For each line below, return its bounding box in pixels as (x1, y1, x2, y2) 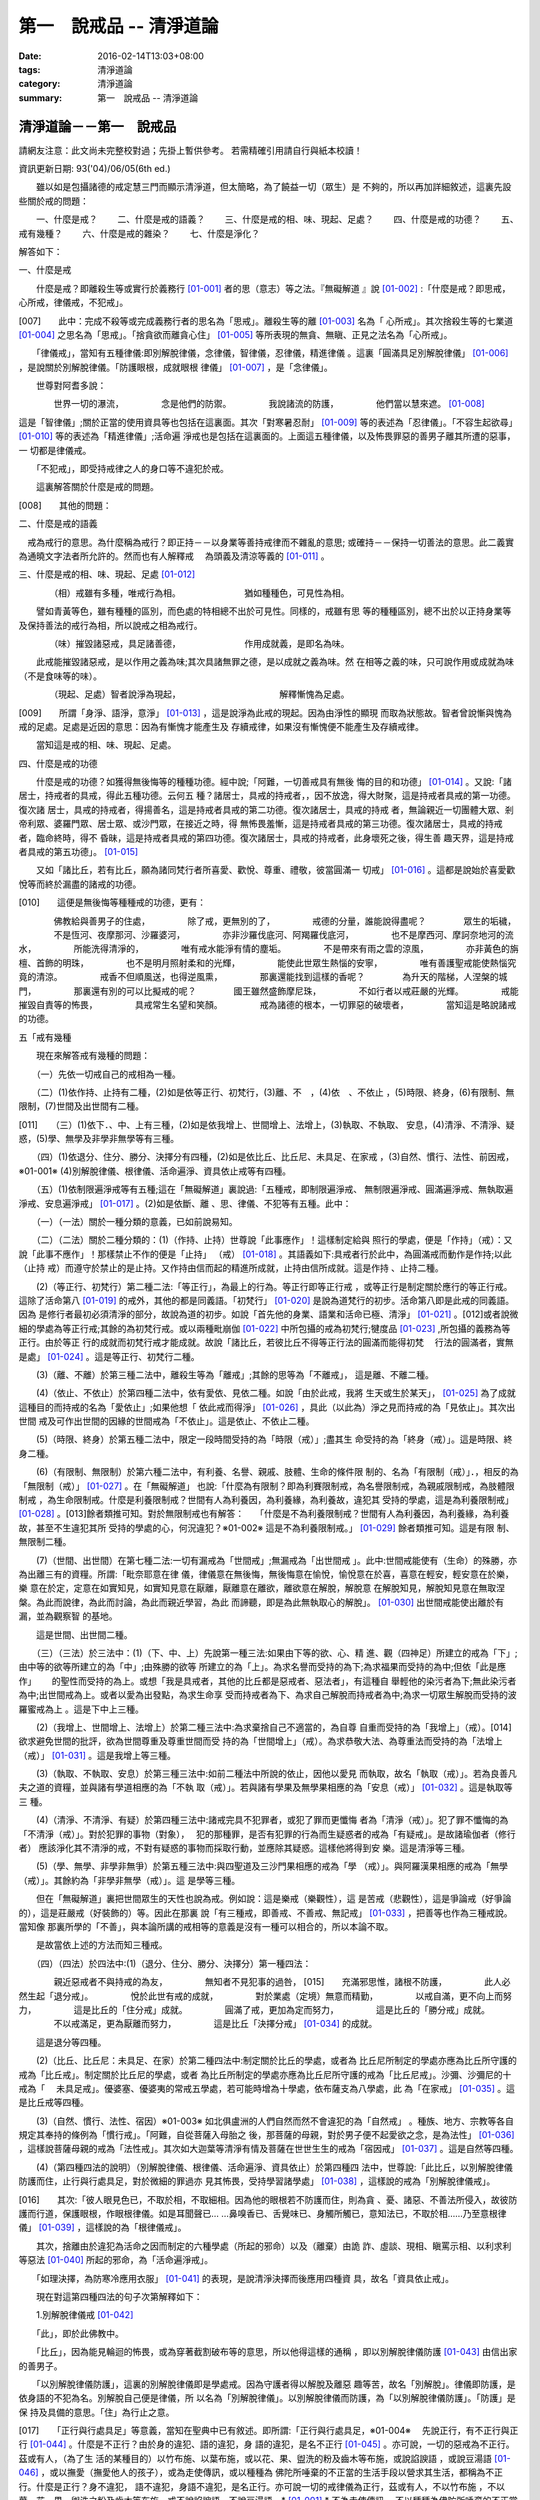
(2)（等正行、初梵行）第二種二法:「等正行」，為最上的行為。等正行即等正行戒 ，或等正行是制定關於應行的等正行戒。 (35, 1280, 513, 1292)
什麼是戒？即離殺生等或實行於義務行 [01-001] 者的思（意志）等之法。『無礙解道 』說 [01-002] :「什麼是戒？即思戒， (35, 282, 511, 294)
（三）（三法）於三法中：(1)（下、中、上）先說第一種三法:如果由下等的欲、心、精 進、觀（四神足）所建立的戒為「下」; (35, 1646, 519, 1659)
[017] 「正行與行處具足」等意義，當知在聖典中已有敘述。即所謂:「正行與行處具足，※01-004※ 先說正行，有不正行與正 (18, 2425, 519, 2437)
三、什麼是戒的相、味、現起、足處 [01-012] (18, 568, 196, 580)
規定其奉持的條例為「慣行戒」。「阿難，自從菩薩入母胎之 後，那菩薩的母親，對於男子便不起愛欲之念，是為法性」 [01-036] (18, 2129, 515, 2141)
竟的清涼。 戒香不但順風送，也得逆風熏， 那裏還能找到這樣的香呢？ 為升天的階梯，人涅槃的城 (18, 971, 508, 983)
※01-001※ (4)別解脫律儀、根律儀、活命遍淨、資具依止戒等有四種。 (18, 1165, 292, 1177)
